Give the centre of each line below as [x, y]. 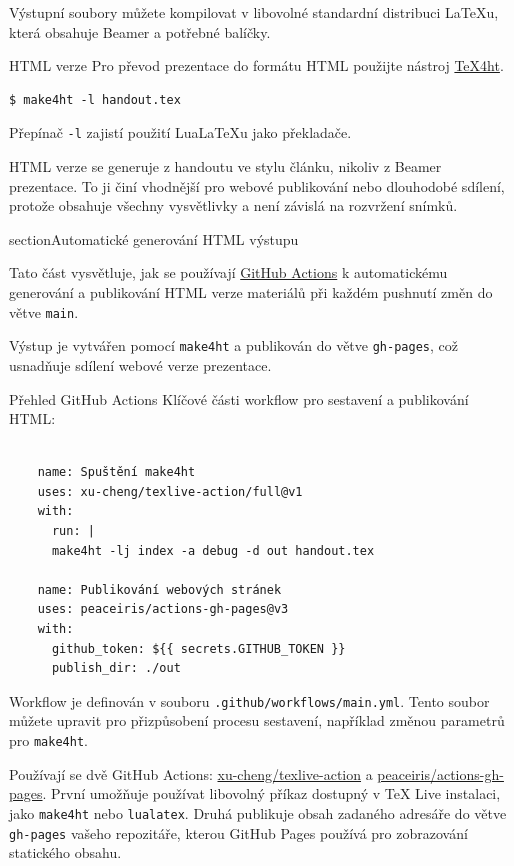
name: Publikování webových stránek [159, 589]
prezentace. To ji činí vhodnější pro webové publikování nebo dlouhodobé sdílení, [257, 185]
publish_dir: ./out [116, 668]
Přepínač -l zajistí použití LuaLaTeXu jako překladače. [180, 132]
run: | [73, 531]
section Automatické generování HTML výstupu [154, 238]
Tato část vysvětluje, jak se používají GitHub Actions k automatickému [228, 272]
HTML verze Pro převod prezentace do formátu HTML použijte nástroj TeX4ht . [256, 65]
